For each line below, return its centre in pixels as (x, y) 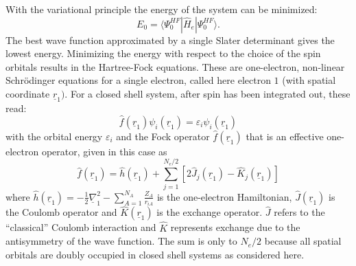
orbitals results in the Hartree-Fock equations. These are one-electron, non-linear (175, 66)
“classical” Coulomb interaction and (81, 227)
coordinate (28, 93)
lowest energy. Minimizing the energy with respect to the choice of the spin (163, 53)
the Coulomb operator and (61, 212)
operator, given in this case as (104, 151)
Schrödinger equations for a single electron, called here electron (138, 80)
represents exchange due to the (235, 227)
